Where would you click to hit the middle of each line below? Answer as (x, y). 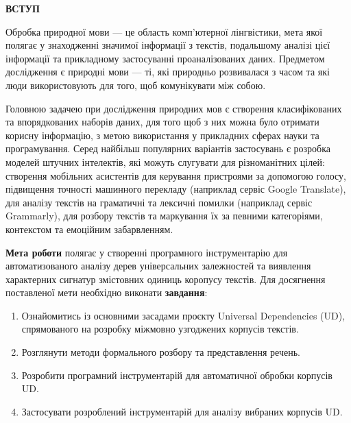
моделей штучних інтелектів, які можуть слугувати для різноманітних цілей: (165, 161)
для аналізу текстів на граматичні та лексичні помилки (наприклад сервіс (159, 202)
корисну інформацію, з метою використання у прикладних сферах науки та (162, 135)
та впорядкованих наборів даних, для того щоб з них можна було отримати (162, 122)
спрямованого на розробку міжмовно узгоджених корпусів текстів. (160, 329)
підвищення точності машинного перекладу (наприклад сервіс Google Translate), (176, 189)
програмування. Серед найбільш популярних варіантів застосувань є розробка (168, 148)
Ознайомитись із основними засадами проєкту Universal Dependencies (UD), (183, 315)
